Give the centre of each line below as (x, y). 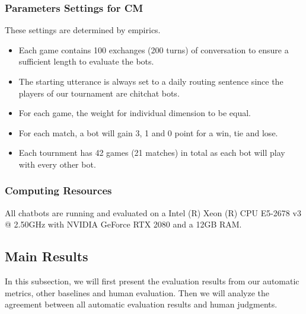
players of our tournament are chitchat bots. (99, 93)
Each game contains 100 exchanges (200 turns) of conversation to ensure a (154, 49)
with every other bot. (57, 164)
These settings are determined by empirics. (83, 30)
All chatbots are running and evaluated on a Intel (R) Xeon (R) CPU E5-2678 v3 (153, 212)
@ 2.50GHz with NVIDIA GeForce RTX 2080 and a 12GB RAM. (123, 224)
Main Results (47, 256)
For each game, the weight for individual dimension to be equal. (135, 113)
